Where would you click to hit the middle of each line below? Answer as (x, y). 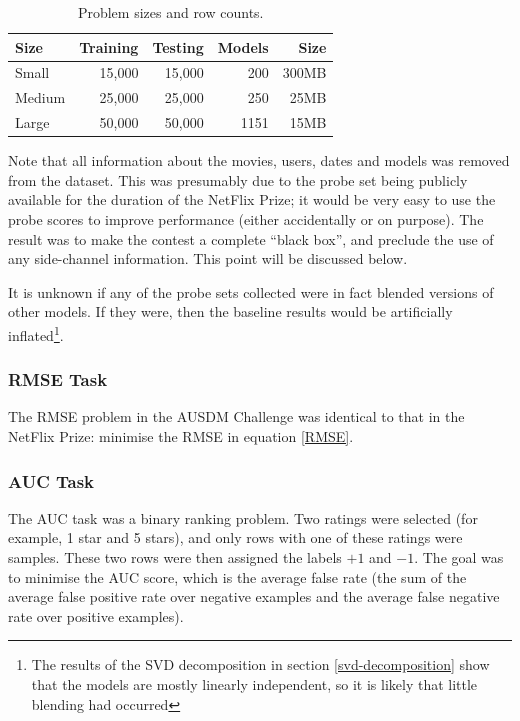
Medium (40, 97)
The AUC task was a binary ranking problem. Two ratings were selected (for (243, 517)
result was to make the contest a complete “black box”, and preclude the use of (251, 238)
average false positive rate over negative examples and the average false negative (254, 596)
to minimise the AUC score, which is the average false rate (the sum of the (237, 576)
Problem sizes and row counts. (170, 12)
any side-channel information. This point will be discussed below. (208, 258)
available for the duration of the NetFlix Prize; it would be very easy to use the (252, 199)
